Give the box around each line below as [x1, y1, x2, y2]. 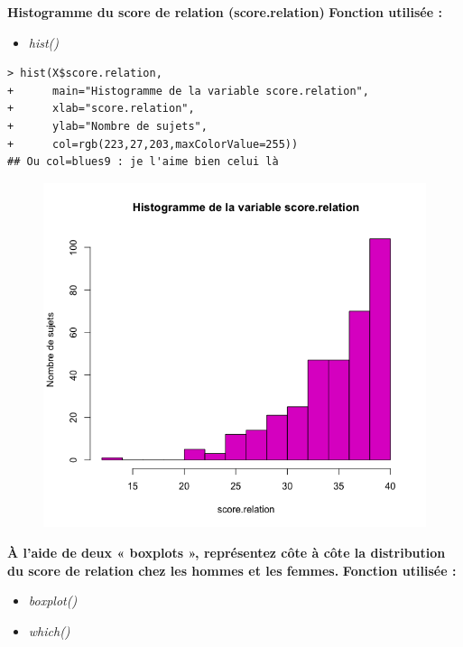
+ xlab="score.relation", [7, 102, 195, 116]
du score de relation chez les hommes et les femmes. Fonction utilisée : [7, 560, 457, 579]
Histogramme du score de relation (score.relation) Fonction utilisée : [7, 3, 442, 21]
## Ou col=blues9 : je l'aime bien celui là [7, 155, 279, 169]
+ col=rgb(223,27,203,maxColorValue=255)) [7, 137, 299, 151]
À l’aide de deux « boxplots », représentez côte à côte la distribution [7, 543, 446, 562]
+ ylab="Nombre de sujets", [7, 119, 208, 133]
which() [28, 621, 70, 640]
